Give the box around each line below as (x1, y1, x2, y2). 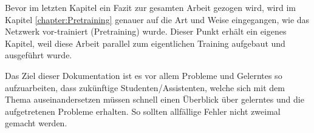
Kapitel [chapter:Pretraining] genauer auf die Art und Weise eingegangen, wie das (5, 13, 310, 26)
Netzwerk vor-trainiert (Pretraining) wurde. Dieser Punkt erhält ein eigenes (5, 25, 287, 38)
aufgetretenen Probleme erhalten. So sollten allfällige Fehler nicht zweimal (5, 104, 281, 117)
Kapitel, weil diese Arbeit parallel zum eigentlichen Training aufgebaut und (5, 36, 285, 49)
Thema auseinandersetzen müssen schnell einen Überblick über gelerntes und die (5, 93, 304, 106)
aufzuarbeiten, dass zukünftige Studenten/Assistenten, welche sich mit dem (5, 81, 285, 94)
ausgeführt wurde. (5, 49, 72, 61)
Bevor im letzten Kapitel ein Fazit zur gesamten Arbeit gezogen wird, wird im (5, 1, 296, 13)
